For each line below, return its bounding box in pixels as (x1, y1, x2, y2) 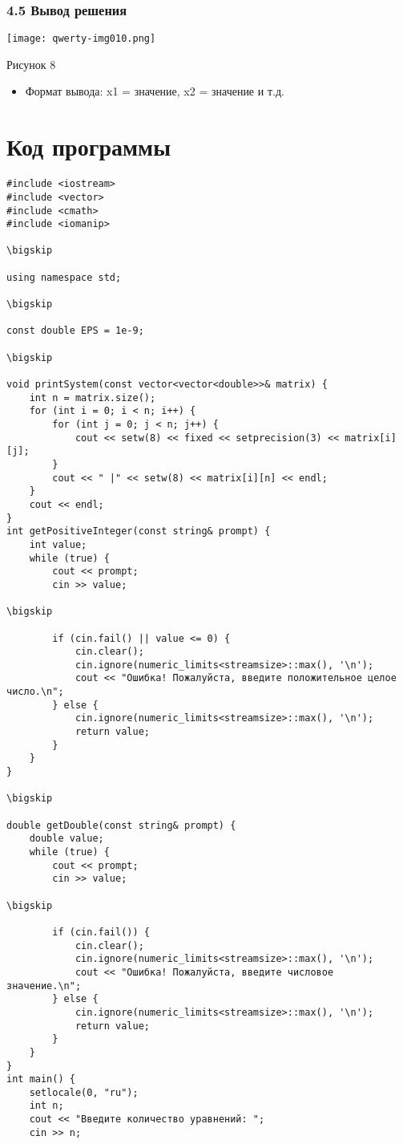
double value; (29, 833, 104, 845)
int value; (29, 538, 87, 550)
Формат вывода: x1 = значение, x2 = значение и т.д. (25, 83, 284, 99)
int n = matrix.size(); (29, 391, 156, 404)
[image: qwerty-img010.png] (6, 33, 156, 45)
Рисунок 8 (6, 55, 56, 72)
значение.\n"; (6, 980, 82, 992)
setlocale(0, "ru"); (29, 1086, 139, 1098)
